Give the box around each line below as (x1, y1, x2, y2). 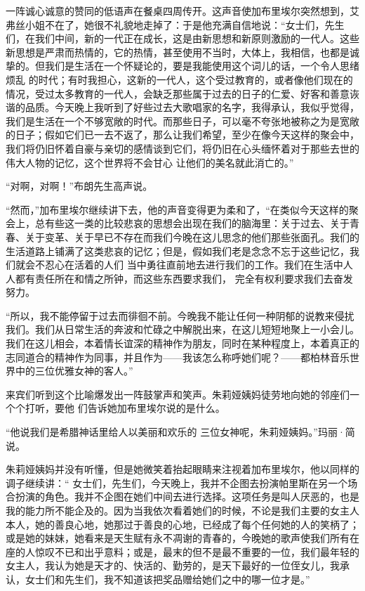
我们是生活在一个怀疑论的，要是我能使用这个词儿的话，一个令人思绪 (44, 58, 359, 73)
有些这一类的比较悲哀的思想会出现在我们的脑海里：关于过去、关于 (44, 216, 350, 230)
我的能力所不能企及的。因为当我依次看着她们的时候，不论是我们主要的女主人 (6, 503, 359, 517)
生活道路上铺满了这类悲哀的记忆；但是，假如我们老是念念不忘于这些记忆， (6, 243, 350, 258)
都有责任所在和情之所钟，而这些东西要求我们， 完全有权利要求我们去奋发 (15, 271, 353, 285)
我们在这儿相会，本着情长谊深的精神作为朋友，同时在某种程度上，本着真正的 (6, 336, 359, 351)
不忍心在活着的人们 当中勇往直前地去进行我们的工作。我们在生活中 (34, 257, 343, 272)
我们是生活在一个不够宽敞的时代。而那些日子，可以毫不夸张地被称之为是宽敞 (6, 113, 359, 128)
